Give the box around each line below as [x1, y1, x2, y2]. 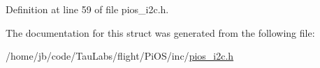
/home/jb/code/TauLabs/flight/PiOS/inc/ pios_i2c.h [6, 49, 234, 63]
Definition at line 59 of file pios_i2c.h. [6, 2, 169, 16]
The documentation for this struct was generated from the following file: [6, 25, 315, 40]
